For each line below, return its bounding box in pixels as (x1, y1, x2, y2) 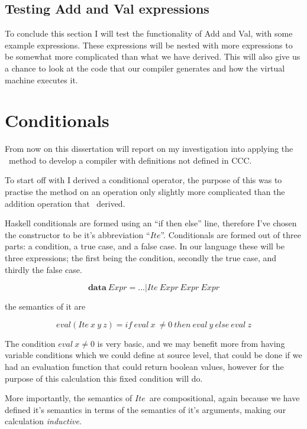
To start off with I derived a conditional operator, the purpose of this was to (5, 174, 282, 186)
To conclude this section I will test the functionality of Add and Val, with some (5, 27, 293, 40)
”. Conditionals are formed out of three (160, 228, 301, 240)
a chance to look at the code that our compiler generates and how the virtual (5, 61, 285, 74)
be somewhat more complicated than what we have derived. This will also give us (5, 50, 300, 63)
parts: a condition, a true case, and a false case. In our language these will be (5, 240, 285, 252)
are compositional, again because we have (149, 392, 300, 404)
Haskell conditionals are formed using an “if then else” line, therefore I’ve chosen (5, 217, 297, 229)
